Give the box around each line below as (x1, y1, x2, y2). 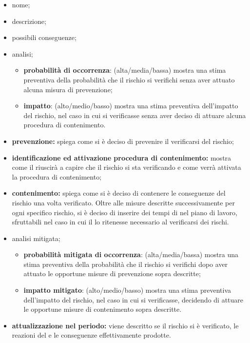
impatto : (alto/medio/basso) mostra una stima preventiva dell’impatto (23, 101, 238, 111)
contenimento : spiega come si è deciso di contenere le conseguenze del (12, 188, 226, 198)
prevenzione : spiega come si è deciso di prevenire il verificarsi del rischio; (12, 136, 234, 146)
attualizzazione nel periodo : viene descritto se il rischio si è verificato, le (12, 320, 239, 330)
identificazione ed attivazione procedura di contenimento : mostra (12, 152, 231, 162)
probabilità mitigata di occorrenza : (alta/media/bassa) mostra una (23, 249, 239, 260)
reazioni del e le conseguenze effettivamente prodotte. (12, 330, 171, 340)
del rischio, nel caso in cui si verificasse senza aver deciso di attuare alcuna (23, 110, 246, 120)
